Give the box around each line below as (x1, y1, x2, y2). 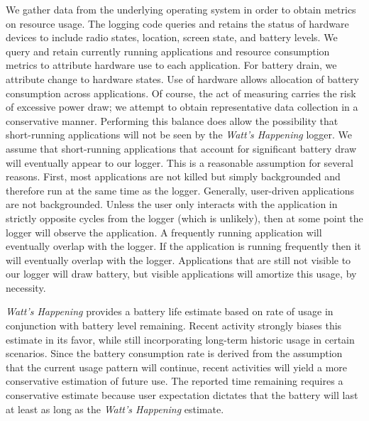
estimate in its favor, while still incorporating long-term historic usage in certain (6, 332, 355, 346)
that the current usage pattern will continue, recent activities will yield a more (6, 359, 347, 374)
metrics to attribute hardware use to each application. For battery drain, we (6, 58, 337, 72)
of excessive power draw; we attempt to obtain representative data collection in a (6, 99, 358, 114)
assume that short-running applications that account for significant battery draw (6, 141, 357, 155)
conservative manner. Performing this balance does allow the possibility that (6, 113, 338, 128)
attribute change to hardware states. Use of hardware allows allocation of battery (6, 71, 359, 86)
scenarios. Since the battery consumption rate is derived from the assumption (6, 346, 343, 361)
